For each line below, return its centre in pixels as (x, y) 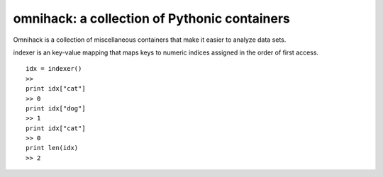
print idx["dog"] (56, 108)
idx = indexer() (54, 69)
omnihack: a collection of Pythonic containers (152, 18)
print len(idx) (52, 148)
